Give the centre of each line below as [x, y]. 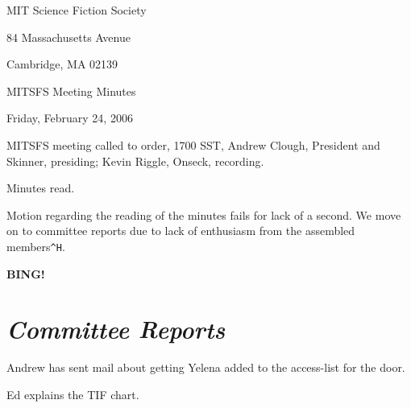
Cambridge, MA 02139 [62, 64]
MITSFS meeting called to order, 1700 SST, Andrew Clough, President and [193, 144]
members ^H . [36, 246]
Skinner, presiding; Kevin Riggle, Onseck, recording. [135, 161]
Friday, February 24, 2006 [70, 118]
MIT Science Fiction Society [77, 10]
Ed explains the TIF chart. [73, 394]
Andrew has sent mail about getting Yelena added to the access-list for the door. [206, 367]
